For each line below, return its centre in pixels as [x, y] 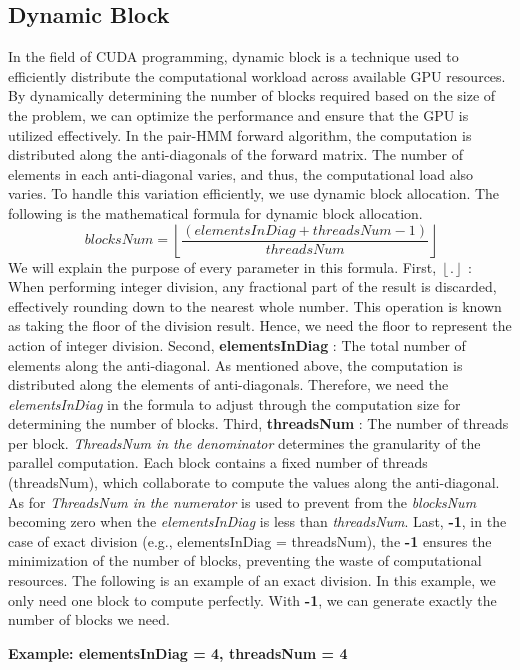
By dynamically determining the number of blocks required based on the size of [252, 95]
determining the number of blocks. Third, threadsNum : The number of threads [258, 423]
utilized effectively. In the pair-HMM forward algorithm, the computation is [240, 134]
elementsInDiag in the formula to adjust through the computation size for [234, 403]
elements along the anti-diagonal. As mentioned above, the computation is [235, 364]
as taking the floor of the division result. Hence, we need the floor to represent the [260, 325]
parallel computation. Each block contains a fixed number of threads [218, 462]
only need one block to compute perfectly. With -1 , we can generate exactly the [252, 599]
